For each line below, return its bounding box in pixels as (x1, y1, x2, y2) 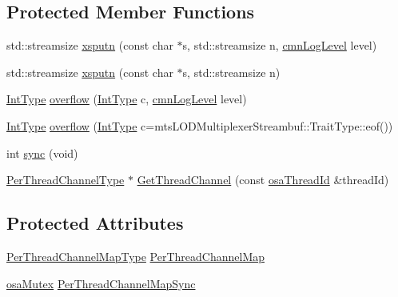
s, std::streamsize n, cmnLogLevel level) (182, 37, 377, 54)
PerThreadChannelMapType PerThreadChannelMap (6, 247, 265, 264)
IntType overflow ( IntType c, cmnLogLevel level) (6, 90, 247, 107)
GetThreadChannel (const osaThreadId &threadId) (137, 171, 389, 188)
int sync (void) (6, 144, 78, 161)
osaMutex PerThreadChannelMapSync (6, 275, 196, 291)
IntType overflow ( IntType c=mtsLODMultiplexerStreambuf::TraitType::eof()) (6, 117, 393, 134)
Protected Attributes (6, 211, 184, 235)
